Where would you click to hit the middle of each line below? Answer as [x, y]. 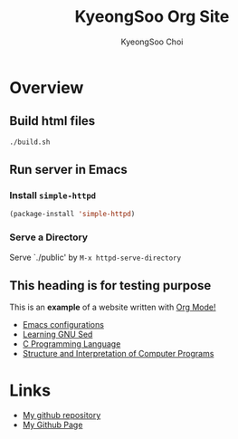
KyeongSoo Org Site [152, 17]
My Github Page [52, 425]
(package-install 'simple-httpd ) [72, 215]
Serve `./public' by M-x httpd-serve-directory [95, 257]
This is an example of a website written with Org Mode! [113, 307]
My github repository [62, 415]
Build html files [52, 121]
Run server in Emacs [69, 170]
